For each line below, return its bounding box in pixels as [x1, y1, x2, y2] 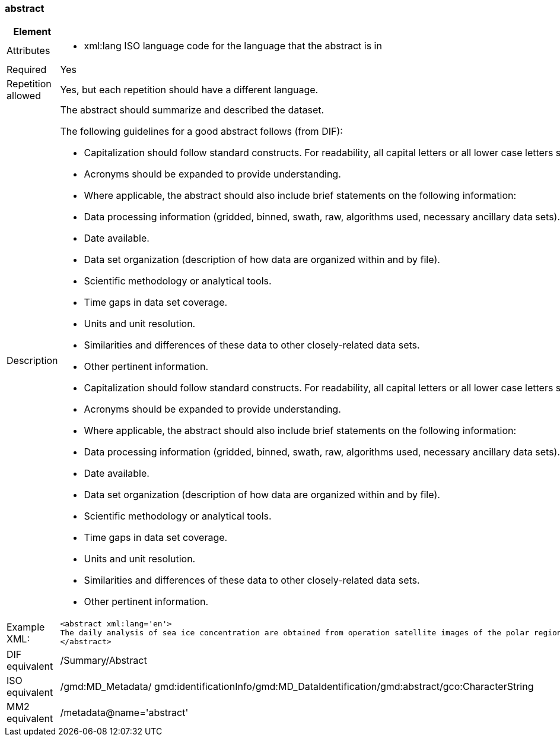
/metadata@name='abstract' [60, 707, 189, 719]
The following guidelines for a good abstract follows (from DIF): [60, 125, 343, 138]
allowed [7, 90, 41, 102]
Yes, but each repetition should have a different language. [60, 84, 319, 96]
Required [7, 64, 47, 76]
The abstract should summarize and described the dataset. [60, 104, 324, 116]
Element [13, 26, 51, 38]
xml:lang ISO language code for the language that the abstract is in [84, 40, 382, 52]
